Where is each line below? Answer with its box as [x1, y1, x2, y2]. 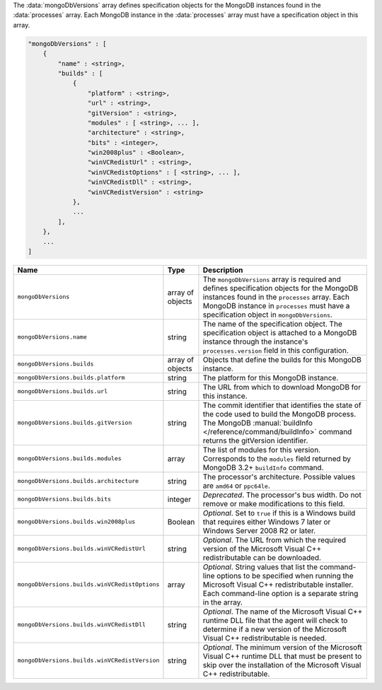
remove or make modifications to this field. [202, 498, 345, 508]
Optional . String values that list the [202, 562, 318, 572]
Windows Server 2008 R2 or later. [202, 525, 316, 535]
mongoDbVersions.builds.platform [17, 374, 125, 382]
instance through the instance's [202, 337, 308, 346]
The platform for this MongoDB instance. [202, 373, 339, 382]
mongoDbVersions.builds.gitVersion [17, 419, 132, 427]
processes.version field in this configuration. [202, 345, 349, 355]
